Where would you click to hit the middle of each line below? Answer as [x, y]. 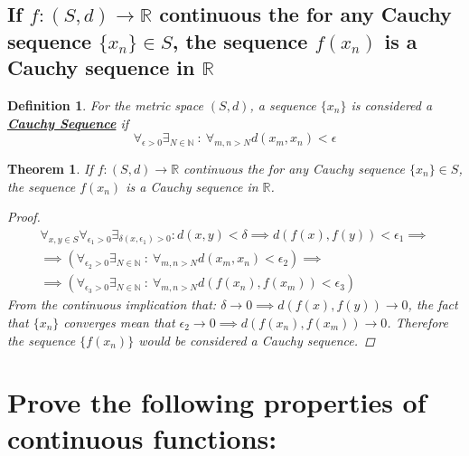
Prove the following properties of [217, 402]
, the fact [433, 304]
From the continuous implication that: [112, 304]
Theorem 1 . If [50, 168]
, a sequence [283, 104]
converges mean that [119, 322]
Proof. [24, 217]
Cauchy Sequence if [68, 123]
